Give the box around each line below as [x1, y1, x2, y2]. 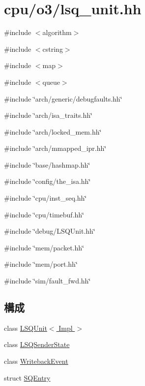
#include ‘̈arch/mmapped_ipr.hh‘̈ [4, 143, 107, 153]
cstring [42, 43, 63, 54]
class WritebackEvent [4, 356, 68, 366]
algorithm [42, 27, 72, 37]
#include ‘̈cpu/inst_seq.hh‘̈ [4, 193, 87, 203]
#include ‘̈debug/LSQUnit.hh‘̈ [4, 226, 95, 236]
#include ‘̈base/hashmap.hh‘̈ [4, 159, 90, 170]
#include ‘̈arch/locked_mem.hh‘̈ [4, 126, 102, 137]
